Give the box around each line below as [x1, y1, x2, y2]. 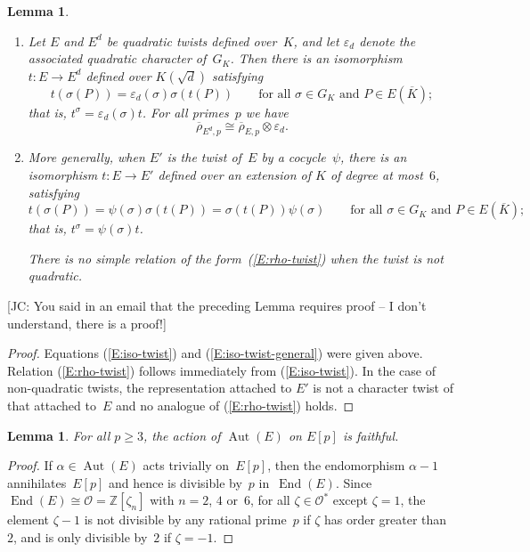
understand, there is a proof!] [7, 313, 167, 332]
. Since [335, 473, 372, 491]
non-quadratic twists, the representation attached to [7, 378, 292, 397]
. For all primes [142, 102, 229, 121]
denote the [359, 31, 416, 50]
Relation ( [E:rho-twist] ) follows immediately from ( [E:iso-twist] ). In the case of [7, 361, 436, 379]
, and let [293, 31, 339, 50]
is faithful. [342, 426, 399, 444]
